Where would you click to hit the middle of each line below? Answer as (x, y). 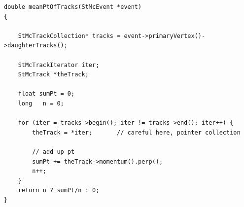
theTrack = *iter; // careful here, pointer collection (136, 132)
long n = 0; (41, 103)
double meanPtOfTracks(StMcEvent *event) (73, 7)
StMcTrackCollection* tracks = (69, 36)
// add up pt (53, 152)
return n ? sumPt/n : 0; (59, 190)
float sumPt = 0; (46, 94)
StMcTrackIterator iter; (59, 65)
